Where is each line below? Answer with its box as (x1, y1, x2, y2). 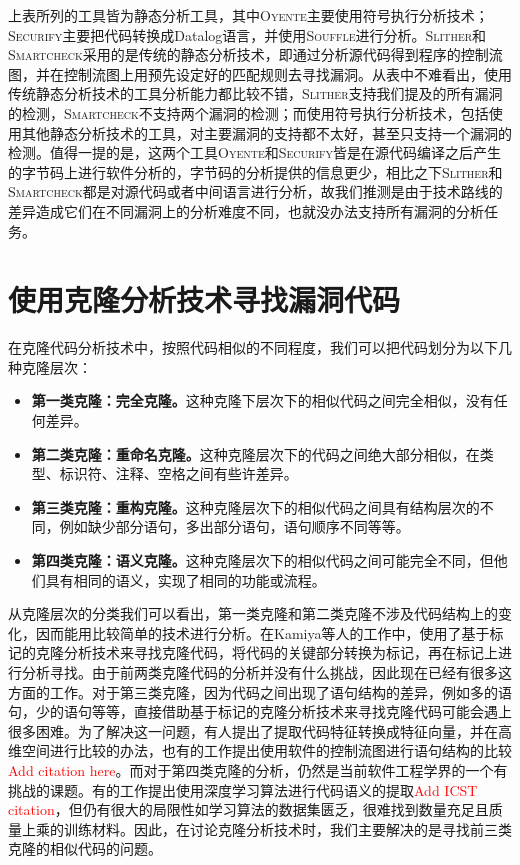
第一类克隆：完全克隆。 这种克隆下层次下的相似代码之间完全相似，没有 (31, 390, 494, 411)
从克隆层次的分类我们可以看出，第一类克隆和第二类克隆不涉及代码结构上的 (8, 603, 498, 624)
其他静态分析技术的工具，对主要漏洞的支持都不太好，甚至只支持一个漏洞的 (21, 122, 512, 143)
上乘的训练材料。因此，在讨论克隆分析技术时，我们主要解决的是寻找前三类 (21, 818, 512, 839)
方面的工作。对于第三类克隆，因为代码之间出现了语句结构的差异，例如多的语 (8, 681, 512, 702)
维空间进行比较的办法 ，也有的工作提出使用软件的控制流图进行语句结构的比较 (8, 740, 512, 761)
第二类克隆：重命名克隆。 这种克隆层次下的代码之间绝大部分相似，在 (31, 443, 480, 464)
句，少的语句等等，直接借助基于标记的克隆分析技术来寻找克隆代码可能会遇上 (8, 701, 512, 722)
